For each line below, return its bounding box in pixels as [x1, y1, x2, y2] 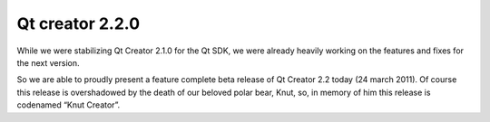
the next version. [16, 57, 81, 68]
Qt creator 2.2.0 [16, 14, 141, 33]
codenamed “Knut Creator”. [16, 99, 121, 110]
